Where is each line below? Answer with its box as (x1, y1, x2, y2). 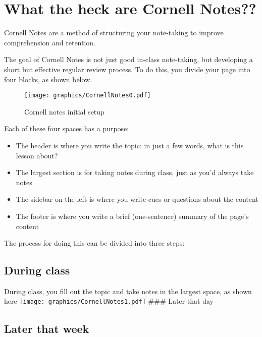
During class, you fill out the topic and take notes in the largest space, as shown (4, 286, 252, 296)
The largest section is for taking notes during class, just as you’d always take (16, 167, 254, 178)
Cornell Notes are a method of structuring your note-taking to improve (4, 27, 224, 38)
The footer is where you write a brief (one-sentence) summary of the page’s (16, 210, 249, 221)
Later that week (4, 320, 89, 336)
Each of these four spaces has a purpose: (4, 123, 129, 134)
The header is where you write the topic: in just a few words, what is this (16, 140, 244, 150)
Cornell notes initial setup (24, 106, 104, 117)
